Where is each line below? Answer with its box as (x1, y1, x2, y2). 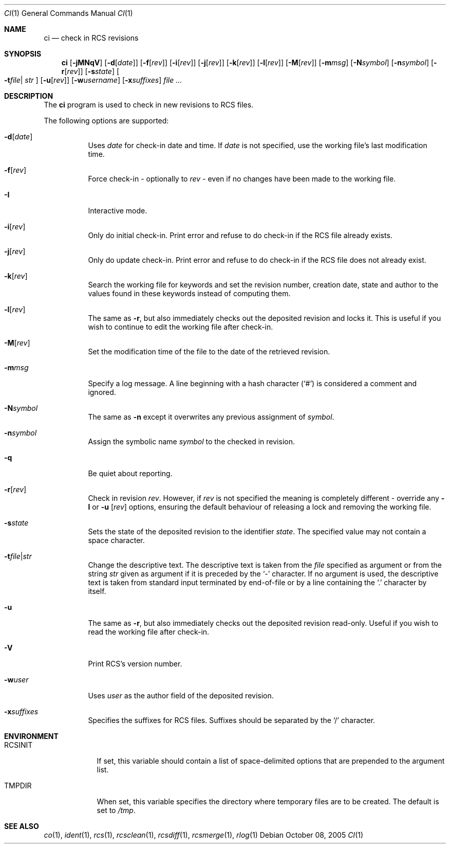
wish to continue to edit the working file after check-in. (88, 322, 273, 331)
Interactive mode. (88, 206, 147, 215)
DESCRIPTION (4, 92, 53, 100)
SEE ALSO (4, 822, 39, 831)
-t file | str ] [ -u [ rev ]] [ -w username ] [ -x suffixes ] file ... (4, 76, 182, 84)
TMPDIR (4, 781, 32, 790)
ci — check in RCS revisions (44, 33, 139, 42)
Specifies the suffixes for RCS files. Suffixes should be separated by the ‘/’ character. (88, 716, 376, 725)
